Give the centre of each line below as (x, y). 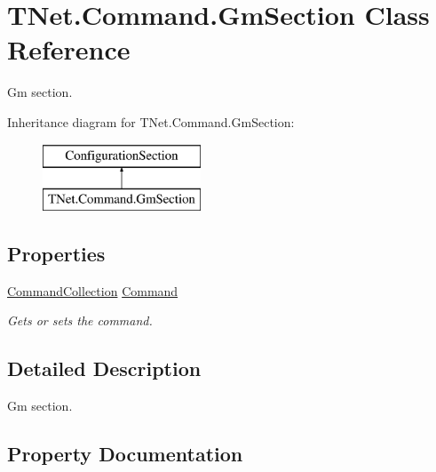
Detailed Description (104, 368)
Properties (56, 254)
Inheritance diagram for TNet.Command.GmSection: (151, 121)
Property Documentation (125, 454)
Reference (69, 49)
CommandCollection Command (93, 290)
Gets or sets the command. (80, 320)
